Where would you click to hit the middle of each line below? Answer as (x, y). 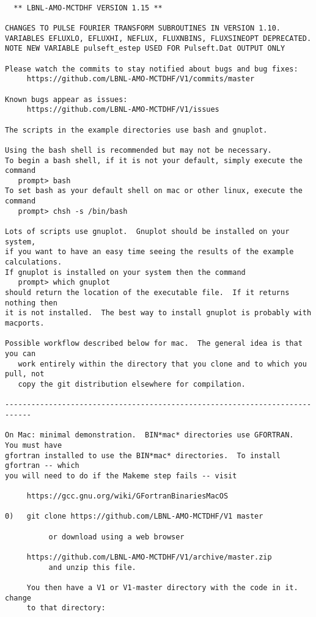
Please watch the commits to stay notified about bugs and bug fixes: (152, 69)
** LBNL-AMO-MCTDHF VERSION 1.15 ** (88, 8)
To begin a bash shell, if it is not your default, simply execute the (154, 160)
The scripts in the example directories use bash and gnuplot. (136, 130)
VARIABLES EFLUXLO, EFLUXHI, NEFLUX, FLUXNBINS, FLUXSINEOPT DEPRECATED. (158, 38)
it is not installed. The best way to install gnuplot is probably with (158, 313)
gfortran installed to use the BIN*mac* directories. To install (143, 455)
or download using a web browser (116, 537)
